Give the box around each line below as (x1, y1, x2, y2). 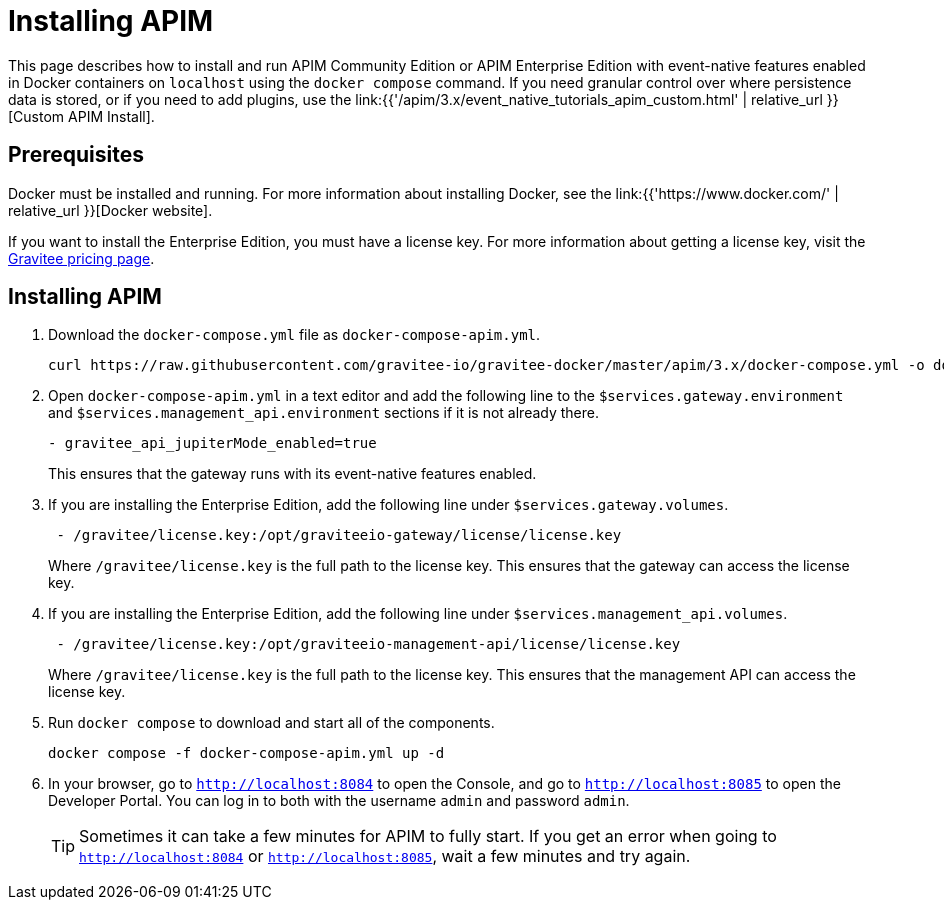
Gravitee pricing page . (8, 249, 155, 267)
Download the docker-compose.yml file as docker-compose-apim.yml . (48, 326, 541, 344)
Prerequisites (8, 142, 144, 168)
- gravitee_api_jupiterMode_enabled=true (48, 435, 377, 452)
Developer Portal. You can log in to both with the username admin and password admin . (48, 792, 630, 810)
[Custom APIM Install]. (8, 107, 155, 125)
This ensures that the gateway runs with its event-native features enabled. (48, 465, 537, 483)
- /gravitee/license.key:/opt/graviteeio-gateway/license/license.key (56, 527, 622, 544)
